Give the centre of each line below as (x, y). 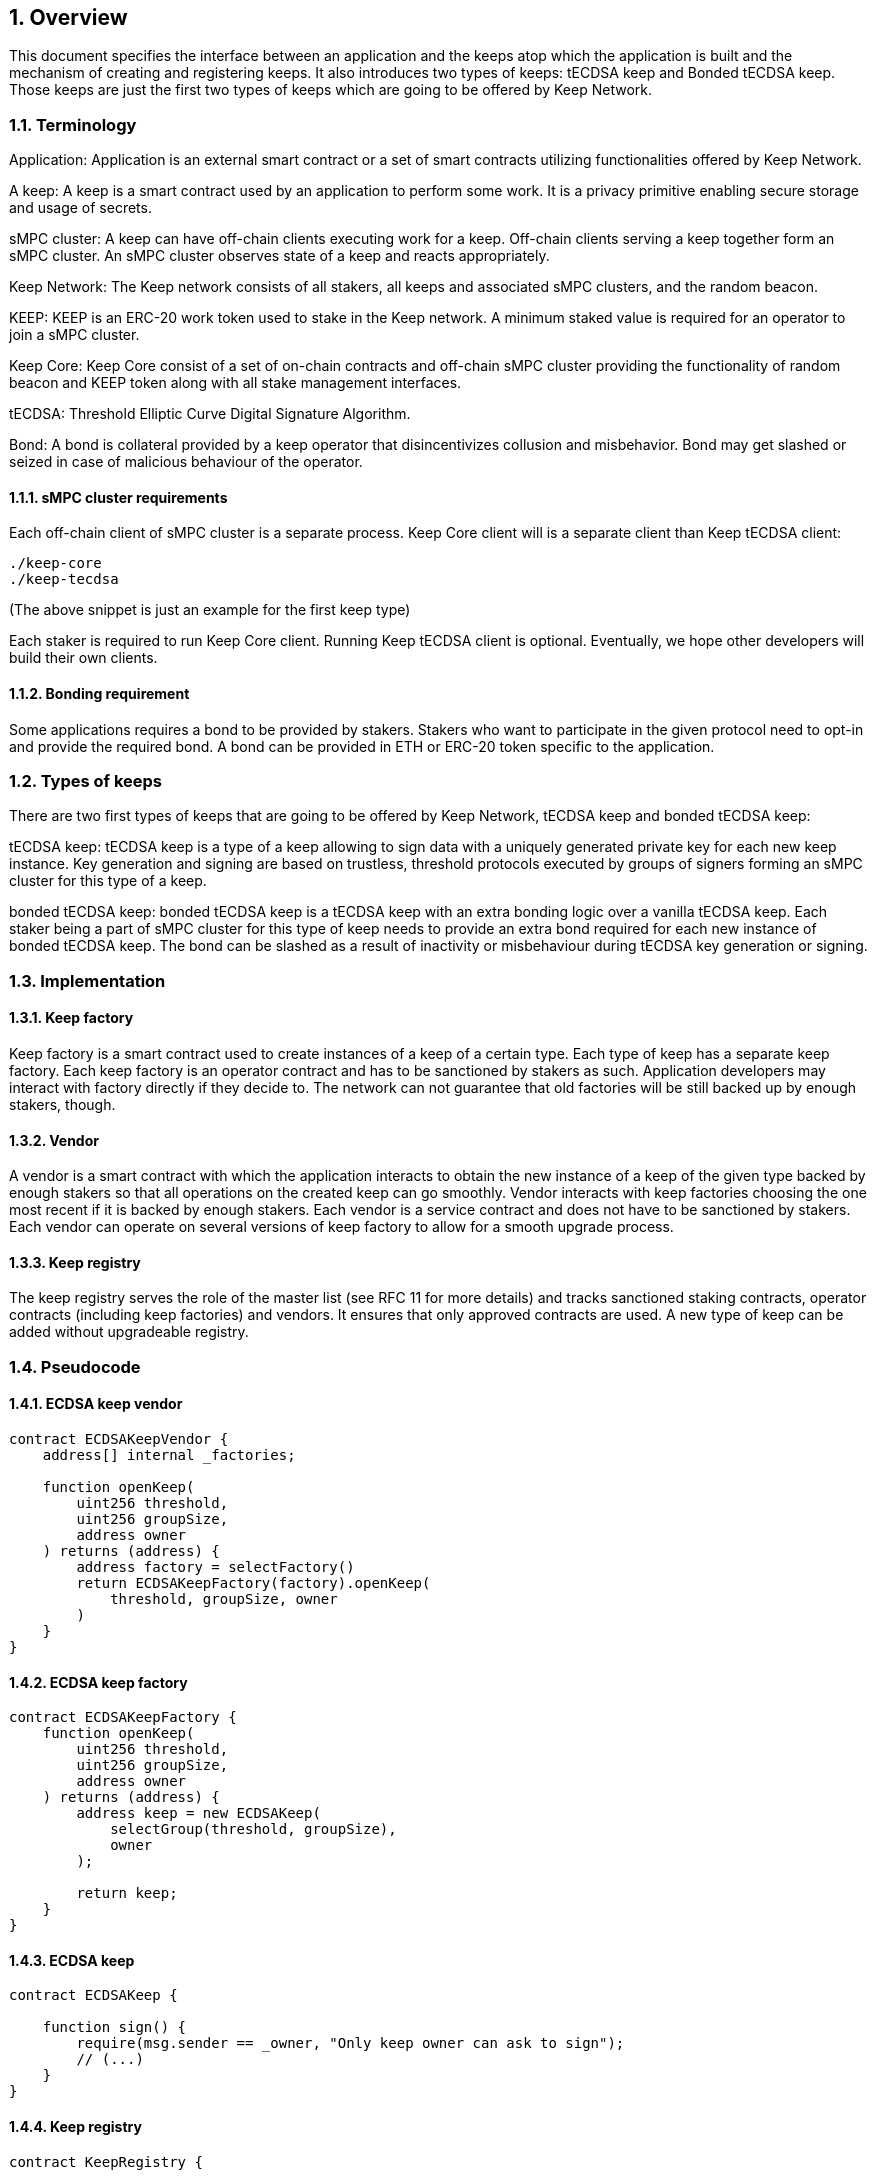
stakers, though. (62, 1104)
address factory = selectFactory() (215, 1566)
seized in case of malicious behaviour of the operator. (186, 462)
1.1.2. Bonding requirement (99, 693)
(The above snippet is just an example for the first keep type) (210, 610)
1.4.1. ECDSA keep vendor (96, 1404)
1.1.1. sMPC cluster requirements (118, 497)
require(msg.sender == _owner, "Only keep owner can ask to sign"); (350, 2043)
